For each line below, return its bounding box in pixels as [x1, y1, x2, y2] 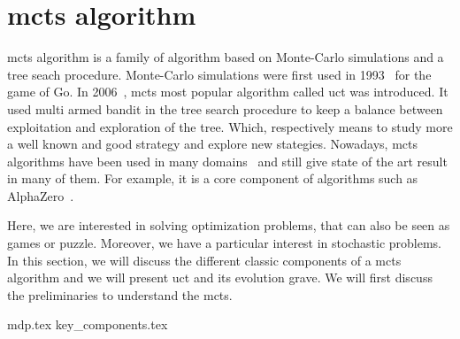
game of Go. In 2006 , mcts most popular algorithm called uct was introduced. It [7, 82, 448, 101]
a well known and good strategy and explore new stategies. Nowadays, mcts [7, 135, 418, 153]
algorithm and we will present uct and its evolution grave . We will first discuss [7, 268, 433, 287]
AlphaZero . [7, 186, 74, 204]
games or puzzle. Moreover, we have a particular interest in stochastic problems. [7, 234, 441, 252]
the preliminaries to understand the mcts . [7, 285, 233, 304]
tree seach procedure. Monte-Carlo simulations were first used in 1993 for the [7, 65, 432, 83]
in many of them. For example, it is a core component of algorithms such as [7, 169, 418, 188]
